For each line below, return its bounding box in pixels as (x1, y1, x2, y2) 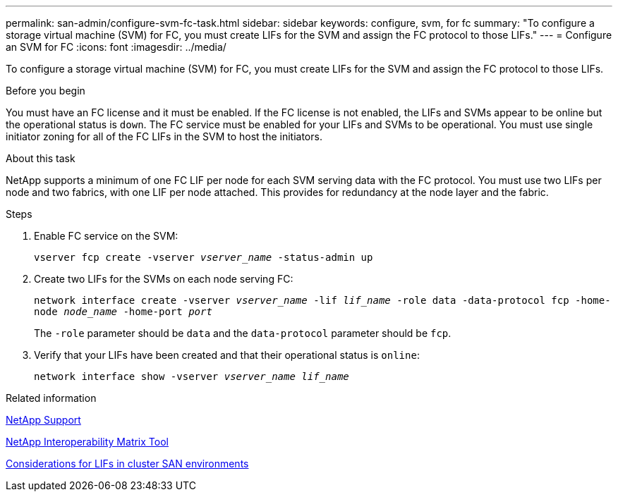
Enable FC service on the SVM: (34, 230, 178, 242)
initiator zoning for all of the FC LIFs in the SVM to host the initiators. (6, 130, 322, 142)
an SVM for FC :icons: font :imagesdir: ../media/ (6, 41, 226, 53)
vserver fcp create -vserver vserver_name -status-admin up (34, 252, 373, 263)
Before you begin (6, 85, 85, 97)
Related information (6, 392, 97, 404)
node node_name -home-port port (34, 306, 212, 317)
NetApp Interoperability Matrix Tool (6, 436, 169, 448)
